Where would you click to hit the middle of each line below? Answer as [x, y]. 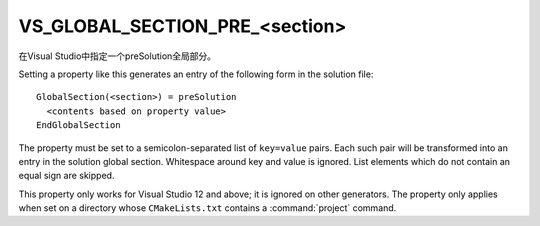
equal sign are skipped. [66, 176]
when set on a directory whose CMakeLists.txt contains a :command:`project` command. [207, 208]
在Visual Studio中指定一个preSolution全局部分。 [117, 56]
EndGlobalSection [78, 125]
